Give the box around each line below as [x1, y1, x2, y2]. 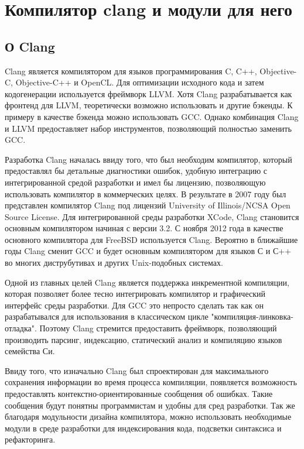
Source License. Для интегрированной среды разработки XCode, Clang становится [5, 210, 299, 222]
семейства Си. [5, 345, 55, 357]
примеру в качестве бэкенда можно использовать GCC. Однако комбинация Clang [5, 110, 299, 122]
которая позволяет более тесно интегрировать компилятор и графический [5, 287, 265, 300]
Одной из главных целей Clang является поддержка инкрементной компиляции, [5, 276, 289, 288]
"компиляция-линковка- [211, 310, 293, 323]
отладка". [5, 322, 37, 334]
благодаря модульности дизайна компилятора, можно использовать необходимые [5, 410, 292, 423]
